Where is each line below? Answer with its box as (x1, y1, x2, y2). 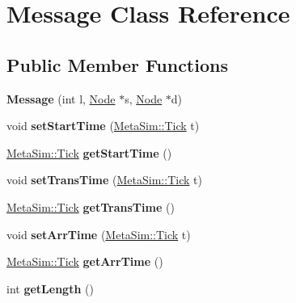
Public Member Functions (6, 52, 228, 77)
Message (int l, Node (6, 90, 116, 107)
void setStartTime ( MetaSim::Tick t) (6, 117, 200, 134)
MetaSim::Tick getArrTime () (6, 253, 163, 270)
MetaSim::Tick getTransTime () (6, 198, 175, 215)
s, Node (125, 90, 163, 107)
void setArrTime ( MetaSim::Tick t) (6, 225, 191, 242)
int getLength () (6, 280, 94, 297)
